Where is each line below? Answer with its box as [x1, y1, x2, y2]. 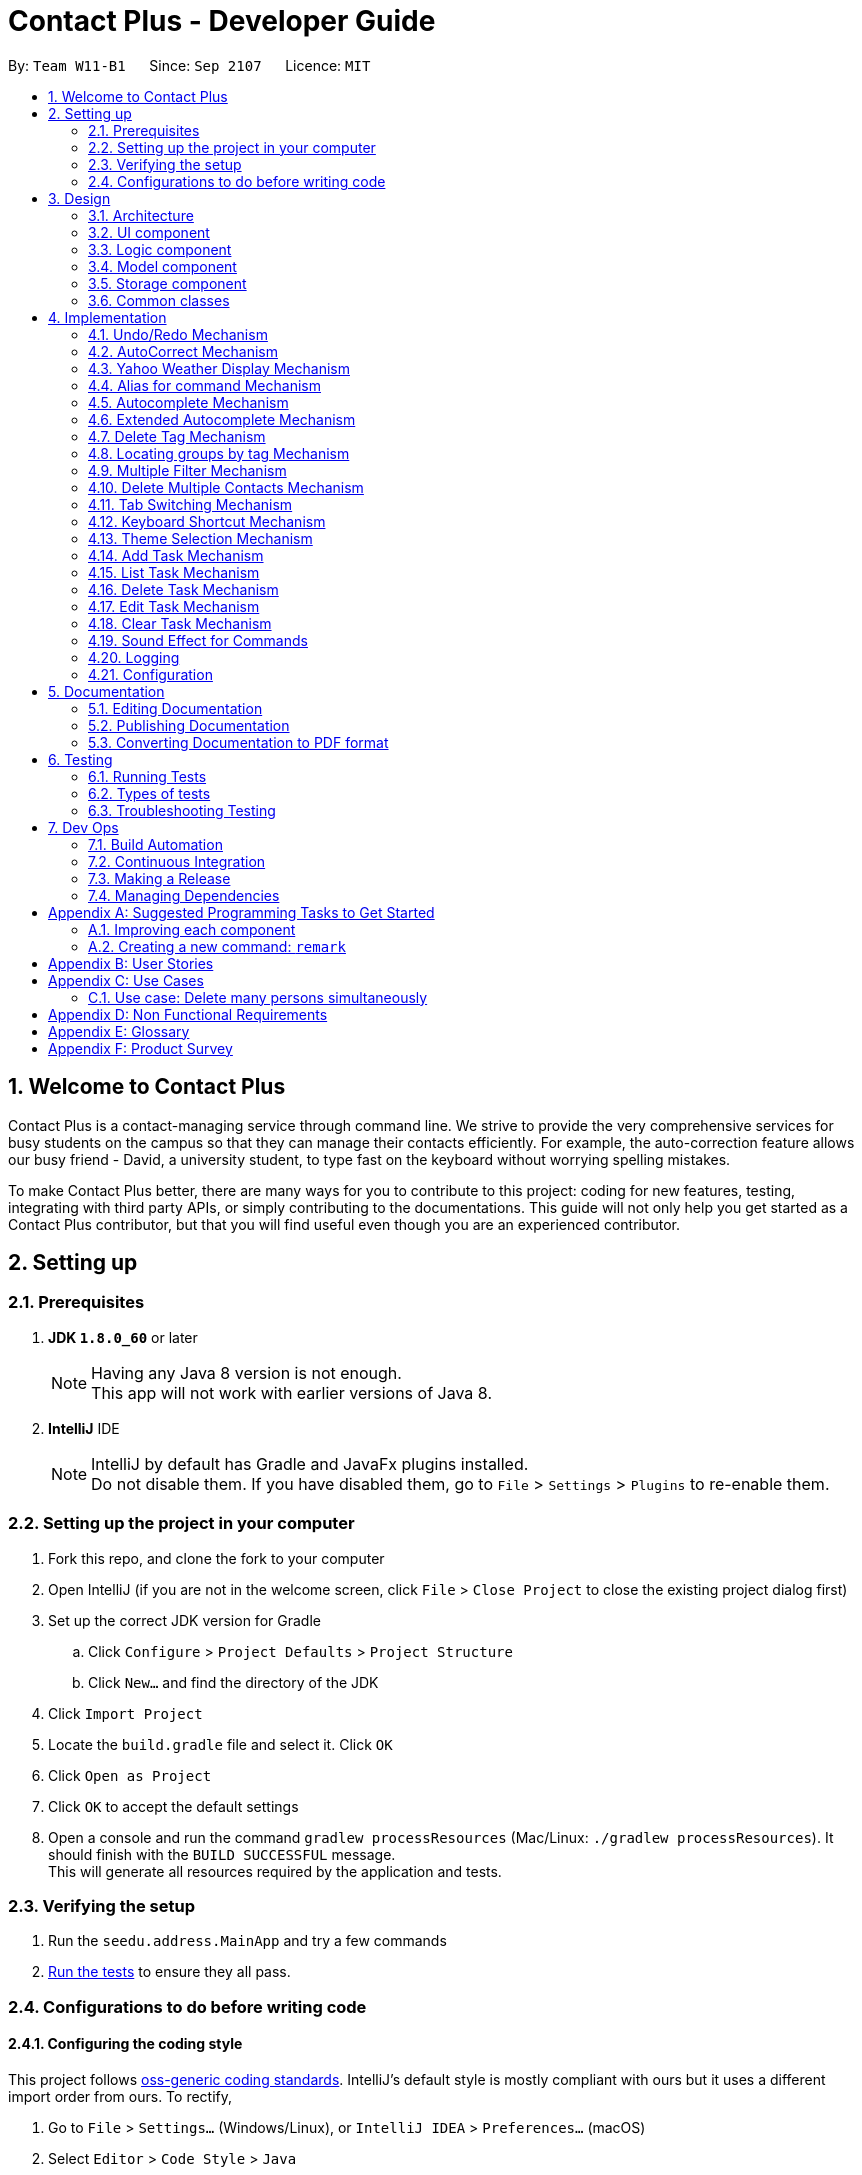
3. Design [48, 189, 111, 207]
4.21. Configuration [88, 665, 213, 683]
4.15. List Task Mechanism [88, 563, 260, 581]
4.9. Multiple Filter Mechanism [88, 461, 287, 479]
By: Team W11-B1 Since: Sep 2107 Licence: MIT [8, 56, 371, 74]
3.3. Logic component [88, 240, 232, 258]
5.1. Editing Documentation [88, 699, 263, 717]
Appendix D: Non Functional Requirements [48, 1005, 328, 1023]
